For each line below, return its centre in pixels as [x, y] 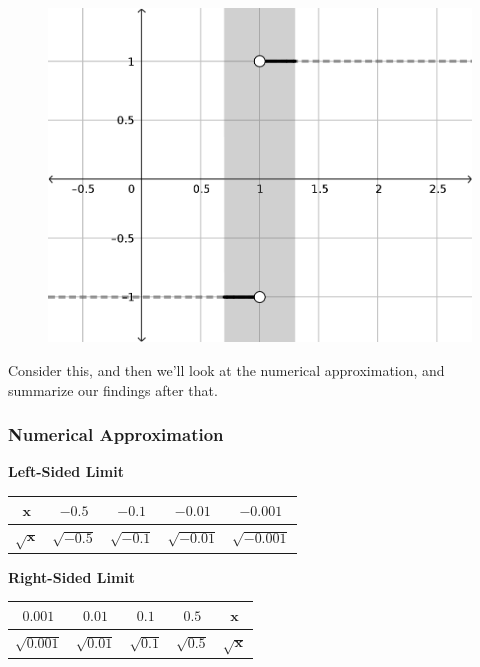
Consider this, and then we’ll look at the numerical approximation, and [226, 370]
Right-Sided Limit [72, 576]
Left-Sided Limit [66, 471]
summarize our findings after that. [113, 389]
